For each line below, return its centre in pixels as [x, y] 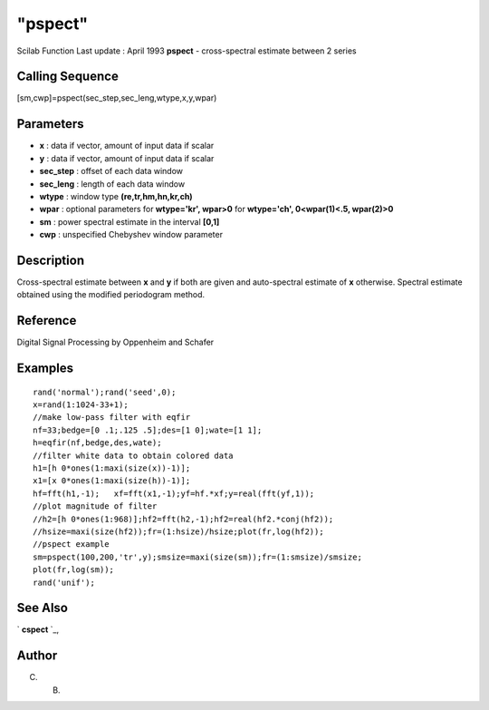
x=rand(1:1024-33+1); [81, 405]
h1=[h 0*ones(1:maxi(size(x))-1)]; [112, 468]
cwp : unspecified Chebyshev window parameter [131, 235]
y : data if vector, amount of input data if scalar [127, 158]
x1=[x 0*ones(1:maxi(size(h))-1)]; [112, 481]
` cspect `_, [38, 629]
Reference [47, 321]
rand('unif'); [64, 582]
